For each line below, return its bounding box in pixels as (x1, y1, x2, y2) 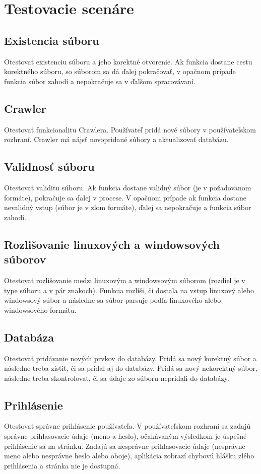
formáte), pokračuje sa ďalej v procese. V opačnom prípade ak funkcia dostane (4, 192, 247, 202)
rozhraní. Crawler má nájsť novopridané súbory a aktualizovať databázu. (4, 134, 229, 145)
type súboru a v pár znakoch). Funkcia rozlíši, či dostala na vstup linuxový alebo (4, 285, 254, 295)
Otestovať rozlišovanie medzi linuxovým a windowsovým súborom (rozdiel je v (4, 275, 245, 285)
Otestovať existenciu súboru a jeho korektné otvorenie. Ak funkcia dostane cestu (4, 56, 252, 66)
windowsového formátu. (4, 304, 77, 315)
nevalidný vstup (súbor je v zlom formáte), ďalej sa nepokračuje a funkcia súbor (4, 202, 251, 213)
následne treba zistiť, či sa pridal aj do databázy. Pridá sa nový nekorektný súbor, (4, 363, 257, 373)
